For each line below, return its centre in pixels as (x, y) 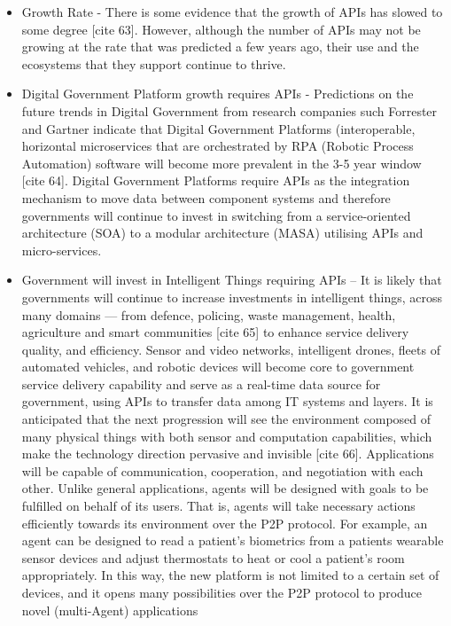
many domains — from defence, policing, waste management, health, (209, 314)
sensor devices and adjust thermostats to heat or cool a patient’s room (213, 557)
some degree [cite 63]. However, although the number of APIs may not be (221, 29)
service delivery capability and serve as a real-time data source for (201, 383)
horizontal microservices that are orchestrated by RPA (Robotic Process (218, 146)
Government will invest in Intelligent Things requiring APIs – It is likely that (232, 280)
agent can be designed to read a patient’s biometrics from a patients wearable (233, 540)
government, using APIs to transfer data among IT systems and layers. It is (227, 401)
